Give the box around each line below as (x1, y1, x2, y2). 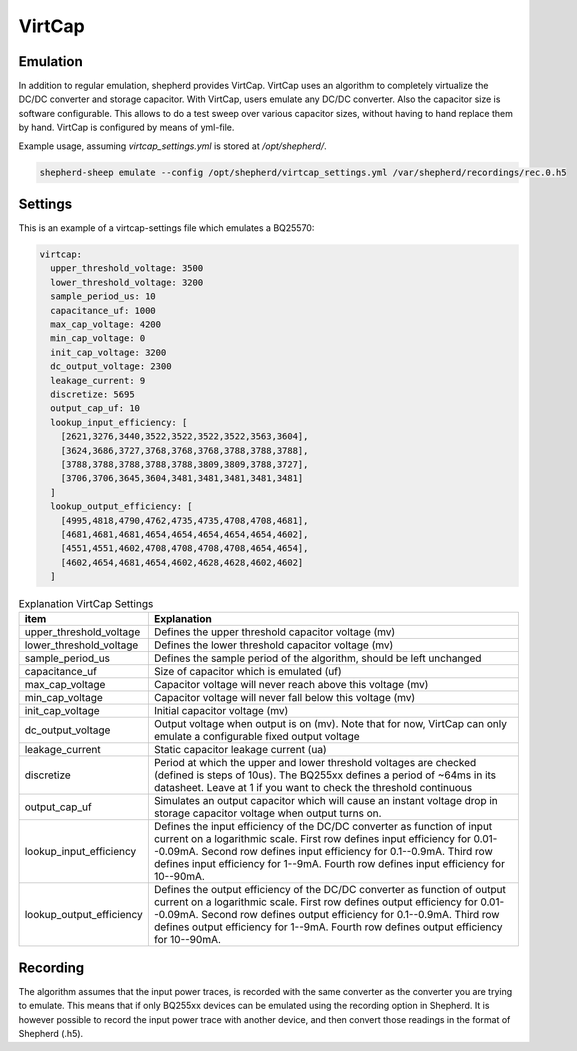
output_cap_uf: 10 (50, 403, 140, 414)
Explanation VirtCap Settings (18, 597, 154, 611)
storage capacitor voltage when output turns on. (153, 806, 382, 820)
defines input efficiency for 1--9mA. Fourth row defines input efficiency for (153, 857, 505, 871)
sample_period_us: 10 (50, 291, 157, 302)
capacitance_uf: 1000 (50, 305, 157, 316)
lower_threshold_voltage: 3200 (50, 276, 204, 288)
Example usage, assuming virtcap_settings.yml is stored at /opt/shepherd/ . (18, 140, 327, 152)
